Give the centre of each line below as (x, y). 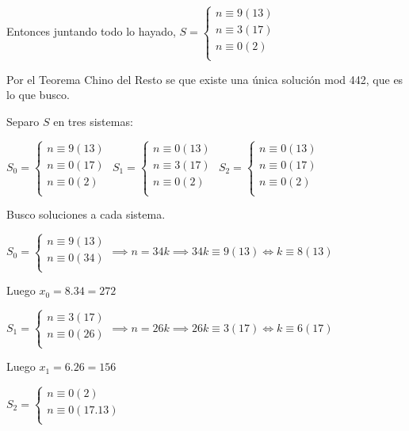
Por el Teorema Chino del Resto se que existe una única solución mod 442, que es (205, 79)
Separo (23, 121)
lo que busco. (38, 95)
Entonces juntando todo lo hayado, (91, 31)
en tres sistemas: (93, 121)
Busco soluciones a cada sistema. (86, 214)
